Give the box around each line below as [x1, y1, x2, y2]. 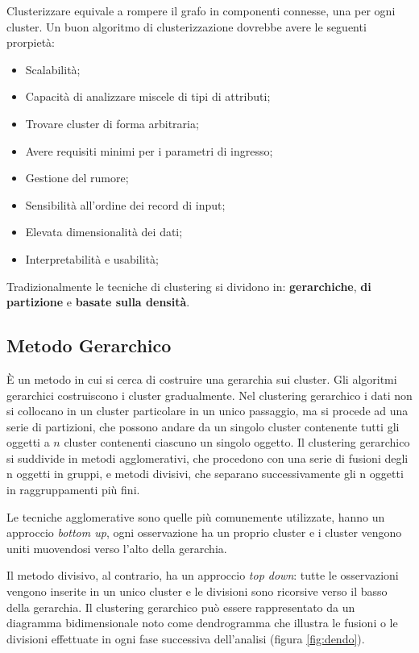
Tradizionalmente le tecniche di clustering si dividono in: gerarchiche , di [6, 277, 371, 294]
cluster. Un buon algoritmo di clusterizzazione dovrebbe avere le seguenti [6, 18, 367, 35]
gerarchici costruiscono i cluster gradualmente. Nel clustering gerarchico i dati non [6, 386, 413, 403]
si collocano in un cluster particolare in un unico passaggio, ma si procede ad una [6, 402, 409, 419]
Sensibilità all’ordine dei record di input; [25, 196, 226, 213]
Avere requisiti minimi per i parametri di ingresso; [25, 142, 273, 159]
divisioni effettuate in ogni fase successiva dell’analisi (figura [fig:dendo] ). [6, 630, 365, 647]
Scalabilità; [25, 60, 81, 77]
